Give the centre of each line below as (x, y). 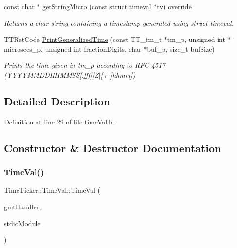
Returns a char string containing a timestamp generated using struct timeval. (119, 23)
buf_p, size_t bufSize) (181, 49)
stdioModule (22, 223)
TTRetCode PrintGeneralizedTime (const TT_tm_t (83, 39)
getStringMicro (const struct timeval (97, 6)
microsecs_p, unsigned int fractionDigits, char (73, 49)
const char (19, 6)
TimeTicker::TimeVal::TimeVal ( (52, 190)
